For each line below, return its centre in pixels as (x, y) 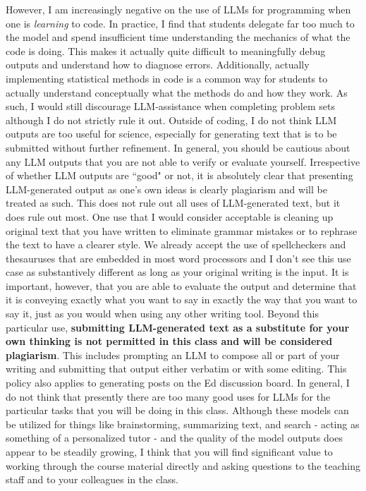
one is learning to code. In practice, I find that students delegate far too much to (180, 23)
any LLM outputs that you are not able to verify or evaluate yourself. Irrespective (183, 161)
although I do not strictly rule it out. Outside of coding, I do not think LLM (171, 120)
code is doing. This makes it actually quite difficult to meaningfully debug (166, 50)
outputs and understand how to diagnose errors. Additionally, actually (158, 65)
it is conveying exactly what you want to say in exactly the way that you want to (182, 299)
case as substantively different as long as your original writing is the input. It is (177, 272)
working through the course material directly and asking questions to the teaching (183, 465)
